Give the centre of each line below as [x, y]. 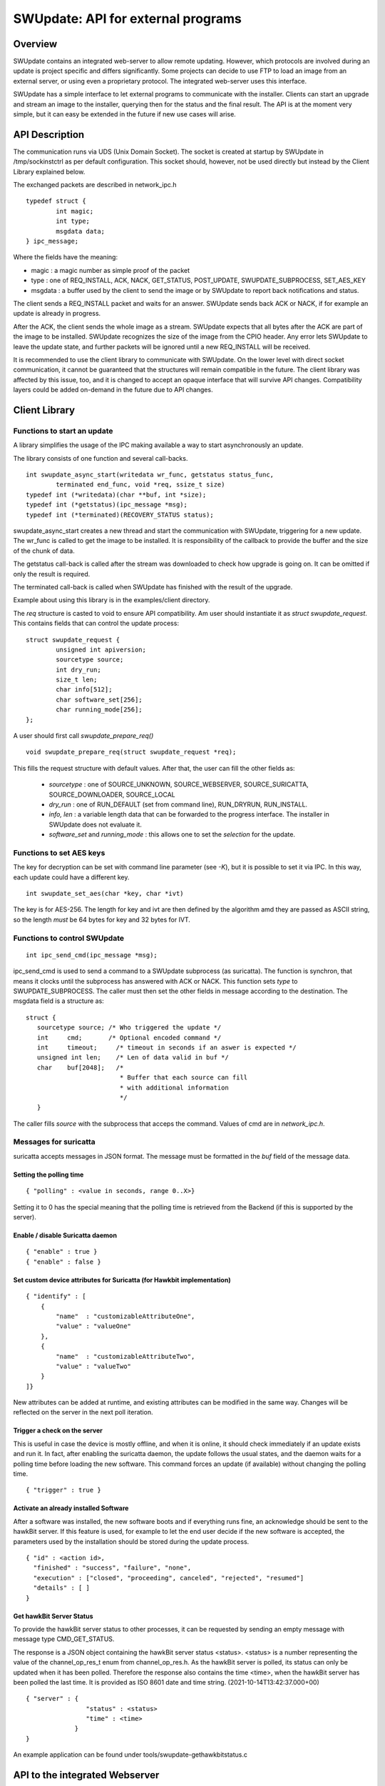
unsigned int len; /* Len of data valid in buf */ [133, 1058]
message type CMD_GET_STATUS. [64, 1639]
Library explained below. [49, 171]
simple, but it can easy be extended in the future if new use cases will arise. [125, 114]
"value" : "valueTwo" [94, 1366]
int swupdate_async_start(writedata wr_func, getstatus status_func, [150, 475]
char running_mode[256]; [99, 710]
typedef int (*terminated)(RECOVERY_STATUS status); [120, 515]
